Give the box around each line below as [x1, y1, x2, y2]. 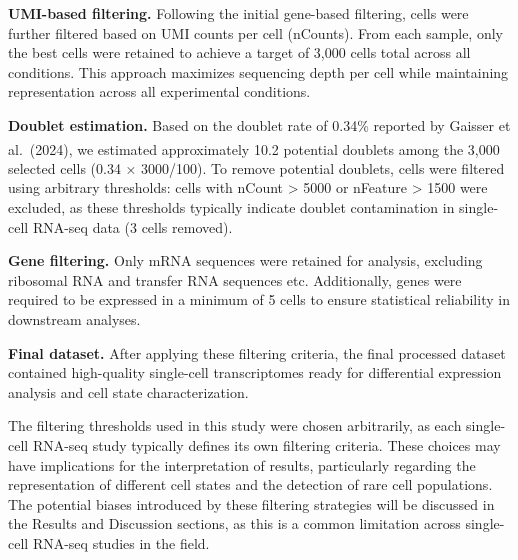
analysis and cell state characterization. [8, 381, 249, 402]
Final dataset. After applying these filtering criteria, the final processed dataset [8, 342, 506, 363]
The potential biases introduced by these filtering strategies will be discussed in [8, 493, 495, 514]
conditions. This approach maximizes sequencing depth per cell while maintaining [8, 61, 509, 82]
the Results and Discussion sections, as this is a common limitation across [8, 513, 461, 534]
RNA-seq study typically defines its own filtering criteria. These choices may [32, 434, 501, 455]
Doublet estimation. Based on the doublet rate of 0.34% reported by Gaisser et [8, 114, 511, 135]
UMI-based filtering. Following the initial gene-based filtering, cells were [8, 3, 469, 23]
